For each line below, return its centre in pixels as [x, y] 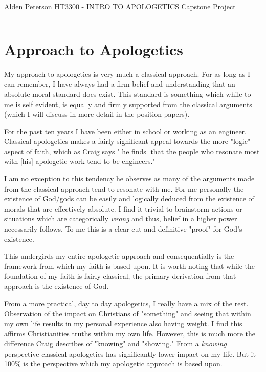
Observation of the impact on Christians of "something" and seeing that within [128, 313]
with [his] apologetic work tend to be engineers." [80, 161]
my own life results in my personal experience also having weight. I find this [123, 323]
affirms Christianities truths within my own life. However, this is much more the [130, 333]
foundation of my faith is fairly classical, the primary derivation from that [120, 276]
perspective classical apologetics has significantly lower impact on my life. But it [130, 353]
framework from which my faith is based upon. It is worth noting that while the [130, 266]
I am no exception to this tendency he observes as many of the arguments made [129, 179]
